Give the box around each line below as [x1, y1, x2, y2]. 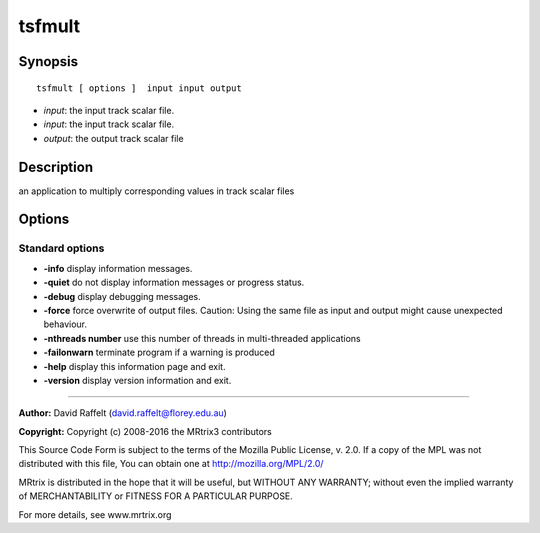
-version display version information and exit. [43, 374, 232, 386]
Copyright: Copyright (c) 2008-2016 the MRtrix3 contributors [18, 425, 272, 437]
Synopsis [18, 53, 79, 70]
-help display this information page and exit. [43, 360, 226, 372]
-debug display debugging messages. [43, 290, 202, 302]
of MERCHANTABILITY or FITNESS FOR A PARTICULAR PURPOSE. [18, 490, 294, 502]
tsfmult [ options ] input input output [36, 82, 242, 94]
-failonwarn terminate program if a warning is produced [43, 346, 275, 359]
